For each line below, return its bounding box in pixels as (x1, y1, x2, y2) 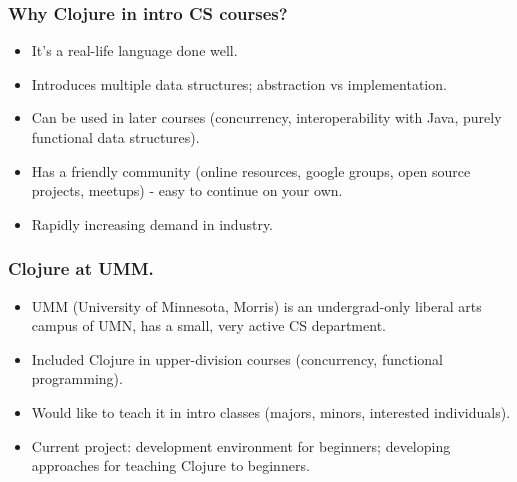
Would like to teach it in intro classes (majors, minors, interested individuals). (31, 401, 511, 422)
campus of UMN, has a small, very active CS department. (31, 315, 386, 336)
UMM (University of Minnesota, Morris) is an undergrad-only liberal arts (31, 295, 482, 316)
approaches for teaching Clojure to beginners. (31, 455, 310, 476)
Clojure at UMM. (8, 256, 154, 281)
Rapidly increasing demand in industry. (31, 213, 274, 234)
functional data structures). (31, 127, 200, 147)
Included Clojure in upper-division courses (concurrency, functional (31, 348, 443, 369)
